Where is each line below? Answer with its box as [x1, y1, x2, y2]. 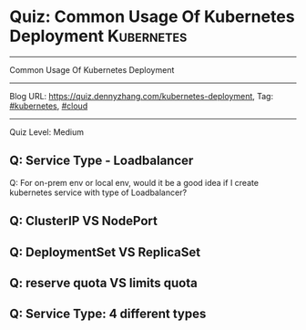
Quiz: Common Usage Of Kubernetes [9, 6, 295, 27]
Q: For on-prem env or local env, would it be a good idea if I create [9, 177, 260, 188]
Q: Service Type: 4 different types [9, 306, 207, 322]
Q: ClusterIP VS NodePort [9, 213, 158, 229]
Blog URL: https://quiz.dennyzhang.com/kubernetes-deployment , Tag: [9, 90, 274, 101]
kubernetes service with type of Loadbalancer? [9, 187, 188, 198]
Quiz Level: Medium [9, 126, 85, 138]
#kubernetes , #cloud [9, 100, 88, 111]
